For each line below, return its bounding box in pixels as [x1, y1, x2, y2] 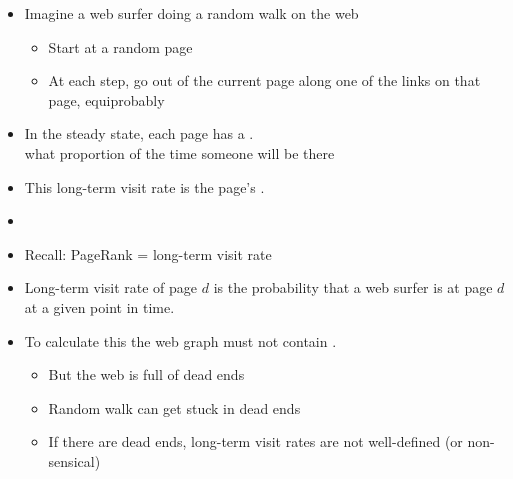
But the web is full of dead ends [48, 364, 245, 385]
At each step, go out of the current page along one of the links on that [48, 70, 481, 91]
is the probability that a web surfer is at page [213, 277, 493, 298]
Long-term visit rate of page [24, 277, 198, 298]
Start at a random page [48, 36, 193, 57]
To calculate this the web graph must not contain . [24, 330, 337, 351]
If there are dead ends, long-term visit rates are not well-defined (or [48, 431, 463, 452]
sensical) [48, 450, 101, 471]
